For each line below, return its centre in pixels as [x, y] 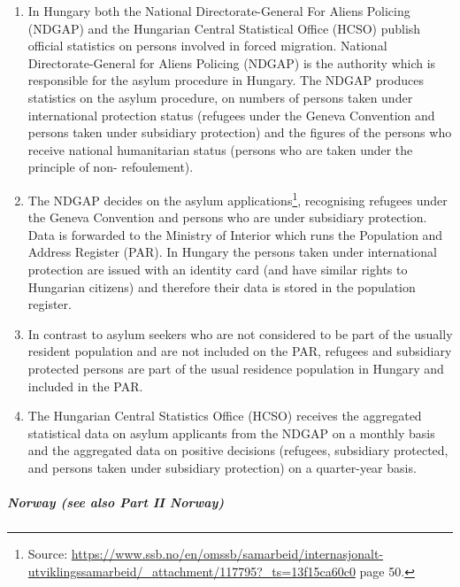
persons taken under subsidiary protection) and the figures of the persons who [240, 132]
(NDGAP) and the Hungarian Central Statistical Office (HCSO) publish [224, 28]
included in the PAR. [85, 386]
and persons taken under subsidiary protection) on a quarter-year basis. [222, 467]
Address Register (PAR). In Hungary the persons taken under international [232, 252]
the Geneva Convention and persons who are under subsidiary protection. [227, 217]
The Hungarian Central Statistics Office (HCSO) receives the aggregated [225, 416]
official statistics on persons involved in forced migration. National [207, 46]
